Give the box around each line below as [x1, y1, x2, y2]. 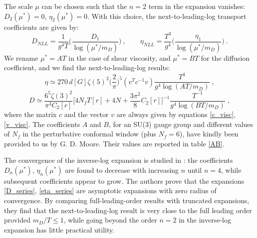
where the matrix [4, 109, 57, 119]
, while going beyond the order [63, 215, 157, 225]
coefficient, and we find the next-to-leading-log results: [4, 62, 170, 73]
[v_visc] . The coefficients [4, 119, 80, 129]
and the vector [64, 109, 109, 119]
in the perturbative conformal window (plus [22, 128, 156, 139]
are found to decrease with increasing [65, 164, 179, 175]
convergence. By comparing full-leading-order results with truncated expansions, [4, 195, 250, 206]
